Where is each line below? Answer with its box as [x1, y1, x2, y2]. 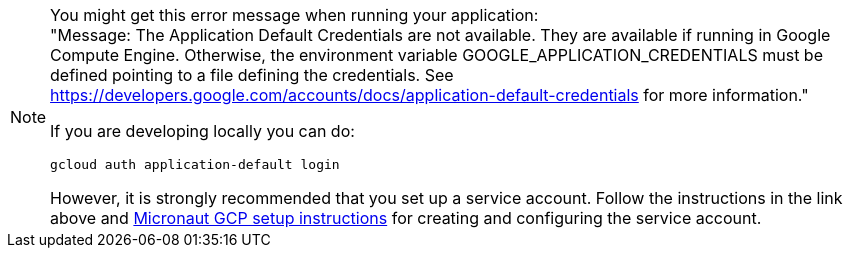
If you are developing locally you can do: [50, 121, 355, 141]
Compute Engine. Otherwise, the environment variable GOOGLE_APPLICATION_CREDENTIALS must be [50, 45, 823, 65]
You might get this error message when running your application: [50, 5, 539, 25]
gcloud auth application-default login [50, 157, 340, 172]
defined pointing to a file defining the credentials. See [50, 65, 454, 85]
